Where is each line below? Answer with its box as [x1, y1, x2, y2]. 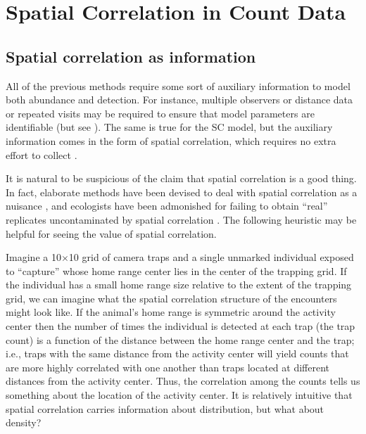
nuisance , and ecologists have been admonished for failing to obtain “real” [6, 198, 328, 213]
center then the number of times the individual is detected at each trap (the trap [6, 319, 355, 333]
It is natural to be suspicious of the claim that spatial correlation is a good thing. [6, 171, 357, 186]
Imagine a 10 [6, 250, 61, 264]
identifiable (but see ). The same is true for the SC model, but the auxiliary [6, 120, 333, 134]
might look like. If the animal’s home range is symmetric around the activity [6, 305, 336, 319]
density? [6, 415, 42, 430]
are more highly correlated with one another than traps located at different [6, 359, 330, 374]
